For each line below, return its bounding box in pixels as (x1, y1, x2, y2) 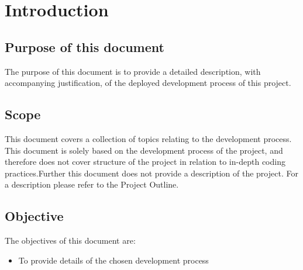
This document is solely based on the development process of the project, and (5, 144, 283, 156)
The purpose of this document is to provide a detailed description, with (5, 65, 261, 77)
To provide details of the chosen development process (18, 254, 209, 266)
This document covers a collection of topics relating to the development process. (5, 132, 292, 144)
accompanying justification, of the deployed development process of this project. (5, 77, 291, 89)
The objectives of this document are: (5, 234, 136, 247)
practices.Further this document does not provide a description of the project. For (5, 167, 298, 179)
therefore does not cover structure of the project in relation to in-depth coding (5, 155, 285, 168)
